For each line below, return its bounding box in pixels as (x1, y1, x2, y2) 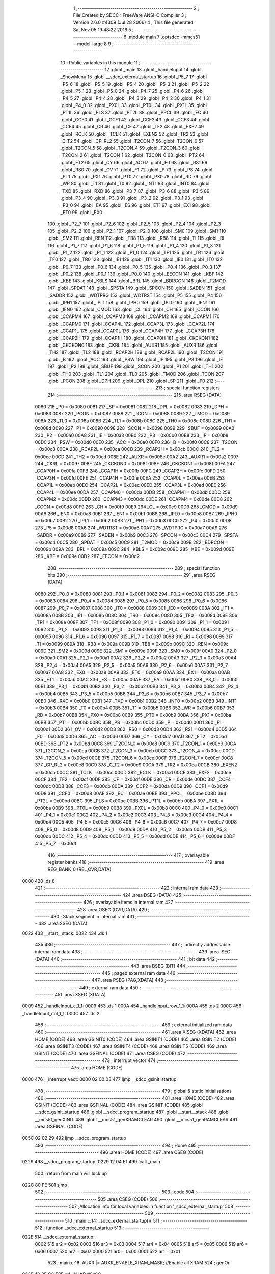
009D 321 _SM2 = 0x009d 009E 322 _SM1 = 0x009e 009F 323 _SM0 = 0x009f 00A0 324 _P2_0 (35, 648, 237, 654)
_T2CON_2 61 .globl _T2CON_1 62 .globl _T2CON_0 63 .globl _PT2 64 (60, 152, 205, 158)
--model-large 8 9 (73, 41, 112, 47)
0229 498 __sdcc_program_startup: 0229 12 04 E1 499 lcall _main (22, 1158, 160, 1164)
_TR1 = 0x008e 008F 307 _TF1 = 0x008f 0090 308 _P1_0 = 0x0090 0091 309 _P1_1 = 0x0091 (35, 619, 229, 625)
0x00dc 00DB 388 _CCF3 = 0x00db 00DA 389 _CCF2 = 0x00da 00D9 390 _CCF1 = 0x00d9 (35, 783, 228, 789)
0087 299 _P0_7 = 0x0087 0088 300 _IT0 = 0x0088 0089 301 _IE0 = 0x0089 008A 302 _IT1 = (35, 605, 234, 611)
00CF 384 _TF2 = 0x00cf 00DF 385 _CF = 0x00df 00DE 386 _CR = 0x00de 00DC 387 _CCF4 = (35, 776, 235, 782)
